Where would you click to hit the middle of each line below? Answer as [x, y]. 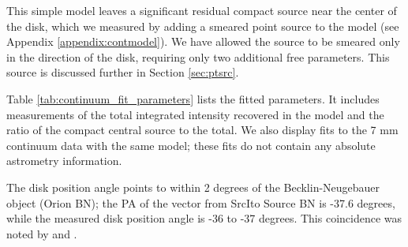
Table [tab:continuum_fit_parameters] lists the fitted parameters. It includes [193, 98]
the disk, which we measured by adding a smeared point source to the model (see [203, 26]
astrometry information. [64, 161]
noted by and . [42, 233]
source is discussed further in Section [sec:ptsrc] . [123, 72]
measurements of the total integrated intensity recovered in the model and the [195, 114]
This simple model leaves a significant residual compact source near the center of [202, 10]
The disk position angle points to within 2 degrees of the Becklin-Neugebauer [193, 187]
